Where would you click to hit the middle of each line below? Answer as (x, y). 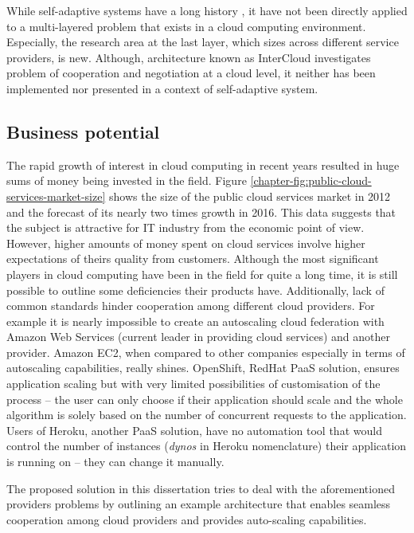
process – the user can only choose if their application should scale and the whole (205, 399)
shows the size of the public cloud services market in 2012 (250, 196)
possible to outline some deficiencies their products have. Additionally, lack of (195, 290)
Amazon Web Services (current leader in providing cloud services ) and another (198, 337)
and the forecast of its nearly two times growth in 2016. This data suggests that (201, 212)
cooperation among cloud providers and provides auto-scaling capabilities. (187, 519)
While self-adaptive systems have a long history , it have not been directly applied (207, 10)
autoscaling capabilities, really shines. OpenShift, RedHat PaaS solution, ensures (203, 368)
